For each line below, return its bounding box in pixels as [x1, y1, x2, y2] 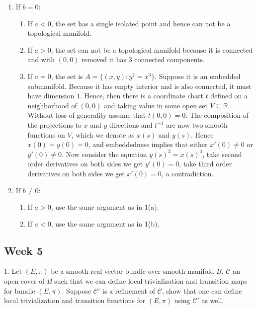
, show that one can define [162, 285, 242, 296]
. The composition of [185, 110, 249, 120]
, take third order [179, 158, 232, 169]
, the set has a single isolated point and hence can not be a [51, 18, 231, 28]
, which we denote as [71, 129, 135, 140]
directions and [109, 119, 153, 130]
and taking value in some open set [103, 100, 208, 110]
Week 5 [4, 242, 43, 258]
